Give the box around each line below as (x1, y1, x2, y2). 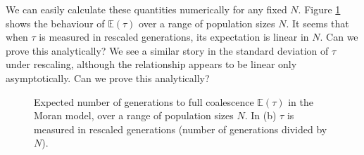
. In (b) (244, 108, 277, 123)
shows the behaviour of (6, 15, 105, 30)
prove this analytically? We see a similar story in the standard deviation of (6, 43, 329, 58)
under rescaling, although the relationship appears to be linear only (6, 57, 297, 72)
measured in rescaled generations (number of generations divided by (34, 121, 327, 136)
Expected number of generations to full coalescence (34, 94, 254, 109)
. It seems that (286, 15, 349, 30)
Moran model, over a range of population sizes (34, 108, 234, 123)
